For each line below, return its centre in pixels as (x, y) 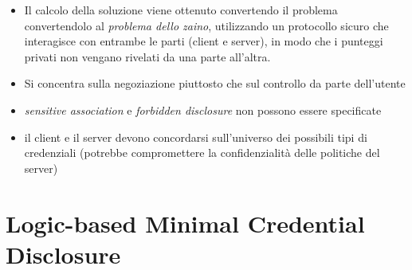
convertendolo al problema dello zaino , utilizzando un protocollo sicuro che (206, 25)
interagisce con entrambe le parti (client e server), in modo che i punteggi (204, 41)
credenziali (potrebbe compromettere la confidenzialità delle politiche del (202, 153)
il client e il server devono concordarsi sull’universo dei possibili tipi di (196, 137)
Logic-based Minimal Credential (185, 223)
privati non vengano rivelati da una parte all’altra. (147, 56)
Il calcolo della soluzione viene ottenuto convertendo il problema (181, 10)
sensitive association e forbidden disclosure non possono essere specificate (203, 110)
